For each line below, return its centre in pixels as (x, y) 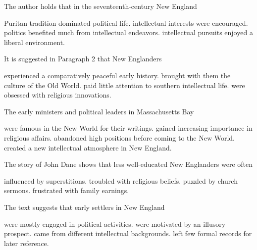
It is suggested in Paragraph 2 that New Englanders (83, 59)
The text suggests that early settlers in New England (84, 207)
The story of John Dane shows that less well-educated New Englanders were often (128, 164)
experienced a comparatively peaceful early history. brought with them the (117, 75)
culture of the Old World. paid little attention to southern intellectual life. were (125, 85)
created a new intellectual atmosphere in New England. (88, 147)
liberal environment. (34, 42)
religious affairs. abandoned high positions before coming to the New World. (120, 137)
